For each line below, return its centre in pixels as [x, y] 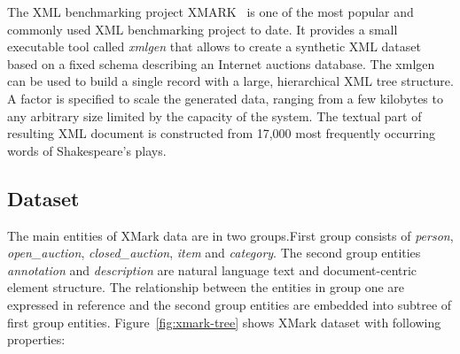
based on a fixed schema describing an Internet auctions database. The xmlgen [221, 63]
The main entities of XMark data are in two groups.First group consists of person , [230, 235]
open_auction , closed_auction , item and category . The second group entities [214, 253]
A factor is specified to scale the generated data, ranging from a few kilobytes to [225, 98]
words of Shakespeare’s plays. [87, 150]
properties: [36, 339]
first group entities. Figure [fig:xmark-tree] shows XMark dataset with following [224, 322]
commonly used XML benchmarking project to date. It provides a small [203, 29]
